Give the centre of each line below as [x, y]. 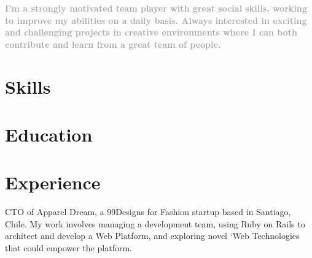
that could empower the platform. [68, 248]
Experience [53, 182]
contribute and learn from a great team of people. [113, 44]
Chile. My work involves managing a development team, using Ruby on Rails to [155, 223]
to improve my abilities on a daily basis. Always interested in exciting [156, 20]
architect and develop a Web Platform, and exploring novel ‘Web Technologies [152, 236]
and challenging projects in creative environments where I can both [151, 32]
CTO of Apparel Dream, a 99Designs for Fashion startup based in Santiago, [148, 212]
